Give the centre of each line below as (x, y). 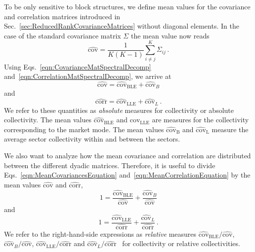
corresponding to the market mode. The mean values (84, 129)
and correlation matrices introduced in (62, 16)
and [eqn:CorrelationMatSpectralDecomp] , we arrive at (88, 76)
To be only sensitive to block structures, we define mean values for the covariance (127, 6)
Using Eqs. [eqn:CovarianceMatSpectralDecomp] (78, 66)
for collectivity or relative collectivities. (181, 243)
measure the (230, 129)
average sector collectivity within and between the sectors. (92, 139)
